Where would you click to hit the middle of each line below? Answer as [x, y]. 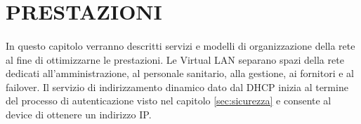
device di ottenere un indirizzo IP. [79, 114]
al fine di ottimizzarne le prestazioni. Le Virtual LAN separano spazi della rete [175, 59]
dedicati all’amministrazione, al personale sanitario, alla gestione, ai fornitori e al [180, 73]
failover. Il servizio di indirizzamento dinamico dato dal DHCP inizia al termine [177, 87]
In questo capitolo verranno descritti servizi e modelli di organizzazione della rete [180, 45]
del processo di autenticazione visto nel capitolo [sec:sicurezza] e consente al [169, 101]
